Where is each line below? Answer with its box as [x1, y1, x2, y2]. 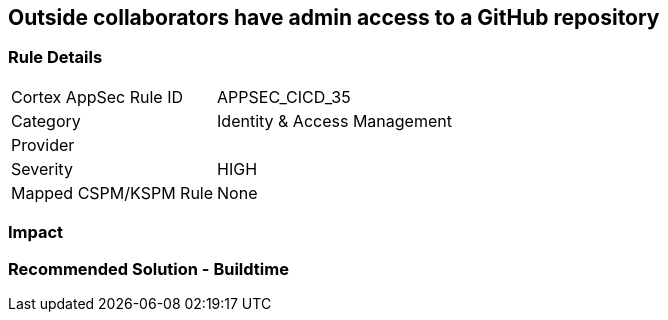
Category [11, 110, 81, 131]
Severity [11, 158, 73, 179]
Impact [8, 222, 64, 243]
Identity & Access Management [217, 110, 452, 131]
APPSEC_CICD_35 [217, 86, 351, 107]
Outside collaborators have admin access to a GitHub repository [8, 5, 660, 30]
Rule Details [8, 47, 103, 68]
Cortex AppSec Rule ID [11, 86, 184, 107]
